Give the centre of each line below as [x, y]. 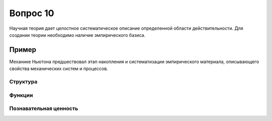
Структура [23, 82]
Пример [23, 50]
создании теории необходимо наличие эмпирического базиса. [77, 35]
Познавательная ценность [44, 108]
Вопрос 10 [32, 13]
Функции [21, 95]
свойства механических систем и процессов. [59, 69]
